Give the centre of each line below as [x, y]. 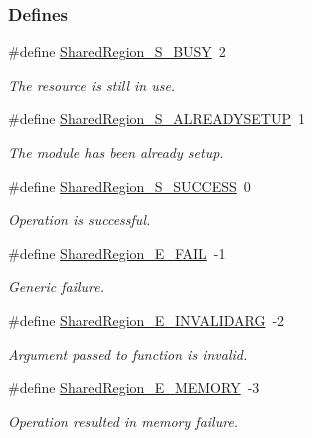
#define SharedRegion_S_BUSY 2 [117, 51]
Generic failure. [56, 286]
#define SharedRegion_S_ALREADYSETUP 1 [156, 118]
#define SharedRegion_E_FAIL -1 [117, 252]
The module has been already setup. [116, 152]
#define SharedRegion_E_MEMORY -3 [134, 387]
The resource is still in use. [92, 84]
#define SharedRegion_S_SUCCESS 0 [129, 185]
